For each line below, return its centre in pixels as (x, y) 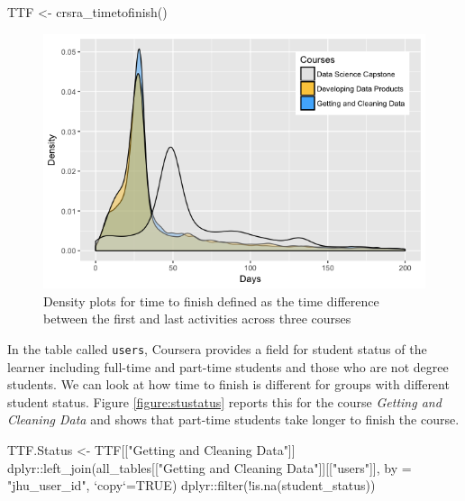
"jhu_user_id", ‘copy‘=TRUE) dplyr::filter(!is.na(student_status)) (191, 485)
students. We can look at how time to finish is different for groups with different (228, 384)
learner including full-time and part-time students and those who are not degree (228, 366)
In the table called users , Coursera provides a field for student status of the (217, 349)
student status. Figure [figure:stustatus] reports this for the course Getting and (224, 401)
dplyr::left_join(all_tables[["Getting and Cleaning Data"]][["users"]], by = (210, 467)
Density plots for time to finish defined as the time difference (211, 301)
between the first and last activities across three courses (197, 319)
